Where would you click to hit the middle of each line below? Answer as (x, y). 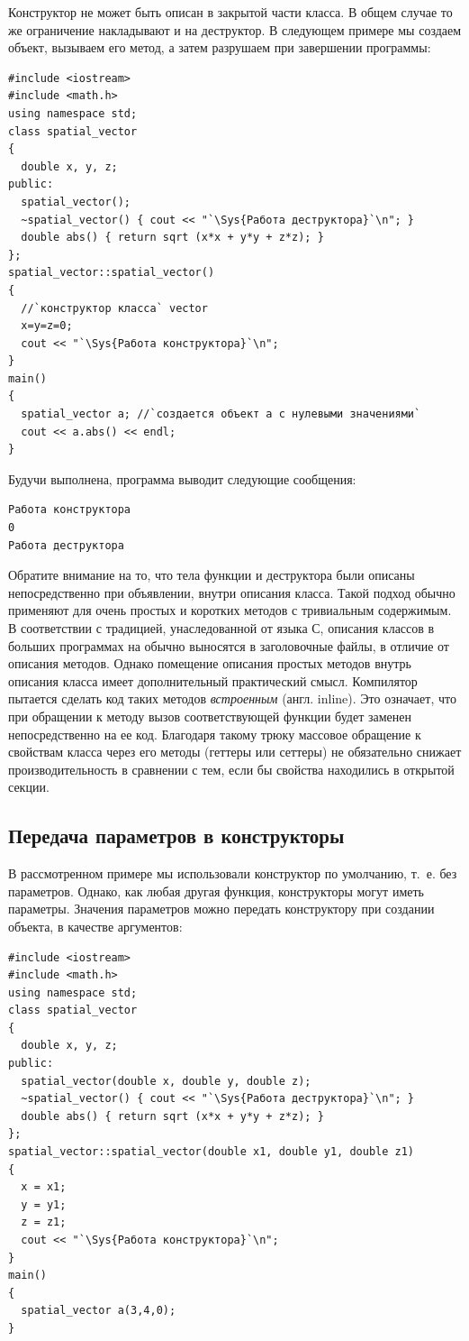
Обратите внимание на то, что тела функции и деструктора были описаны (212, 575)
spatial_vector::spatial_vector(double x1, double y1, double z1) (212, 1152)
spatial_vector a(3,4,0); (99, 1311)
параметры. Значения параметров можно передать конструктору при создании (221, 909)
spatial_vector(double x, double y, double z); (166, 1081)
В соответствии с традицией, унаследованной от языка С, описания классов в (221, 628)
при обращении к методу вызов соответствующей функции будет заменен (210, 716)
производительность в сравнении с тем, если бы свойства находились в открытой (231, 769)
